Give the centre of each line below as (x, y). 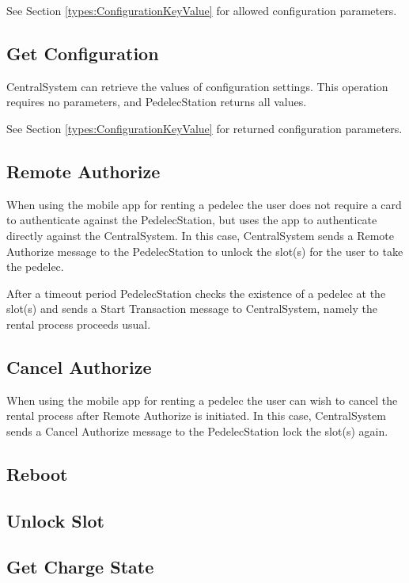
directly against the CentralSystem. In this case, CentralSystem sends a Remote (201, 235)
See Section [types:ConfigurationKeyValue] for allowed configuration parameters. (202, 10)
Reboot (37, 473)
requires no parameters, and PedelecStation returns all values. (157, 102)
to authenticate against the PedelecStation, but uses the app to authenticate (192, 220)
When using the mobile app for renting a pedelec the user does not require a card (204, 204)
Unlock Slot (55, 520)
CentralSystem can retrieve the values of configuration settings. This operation (197, 86)
